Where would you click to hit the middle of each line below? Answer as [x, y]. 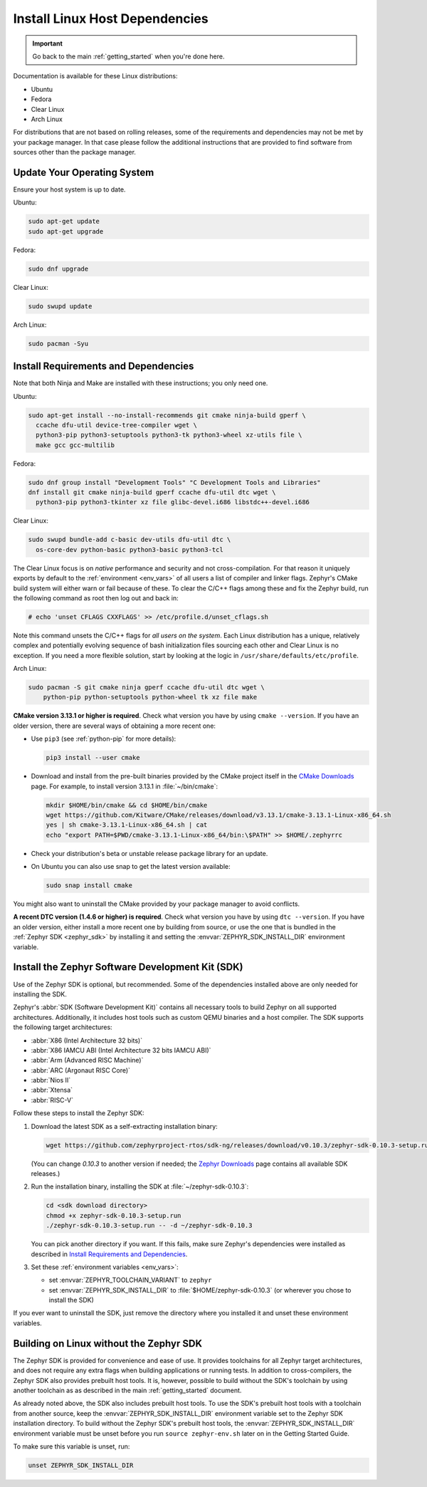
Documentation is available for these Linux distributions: [95, 76]
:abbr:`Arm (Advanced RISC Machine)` [87, 1060]
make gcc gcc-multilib [75, 445]
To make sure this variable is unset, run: [72, 1446]
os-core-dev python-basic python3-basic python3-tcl [130, 549]
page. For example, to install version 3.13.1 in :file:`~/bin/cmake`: [125, 786]
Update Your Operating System [84, 172]
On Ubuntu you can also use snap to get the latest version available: [131, 867]
